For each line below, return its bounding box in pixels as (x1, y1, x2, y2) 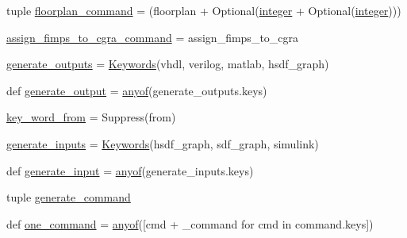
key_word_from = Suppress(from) (6, 109, 176, 125)
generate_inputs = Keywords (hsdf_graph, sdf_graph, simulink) (6, 135, 319, 152)
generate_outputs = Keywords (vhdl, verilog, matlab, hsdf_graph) (6, 56, 329, 72)
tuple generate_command (6, 189, 131, 205)
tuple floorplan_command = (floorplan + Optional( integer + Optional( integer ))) (6, 2, 401, 18)
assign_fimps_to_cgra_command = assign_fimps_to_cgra (6, 29, 299, 45)
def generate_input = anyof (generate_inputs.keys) (6, 162, 254, 178)
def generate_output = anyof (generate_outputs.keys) (6, 82, 267, 98)
